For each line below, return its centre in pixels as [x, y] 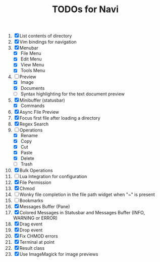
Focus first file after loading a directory [60, 118]
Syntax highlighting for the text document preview [73, 94]
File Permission [35, 183]
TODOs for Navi [85, 9]
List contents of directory [46, 36]
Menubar [29, 48]
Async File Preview [39, 112]
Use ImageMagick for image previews [59, 254]
